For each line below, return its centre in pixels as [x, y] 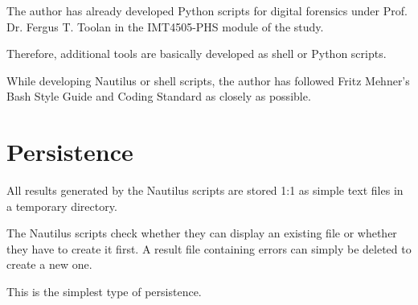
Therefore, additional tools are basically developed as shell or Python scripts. [197, 54]
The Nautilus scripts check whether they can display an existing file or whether [202, 233]
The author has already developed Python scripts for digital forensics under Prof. [207, 10]
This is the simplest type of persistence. [104, 292]
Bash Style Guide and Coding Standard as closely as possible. [159, 96]
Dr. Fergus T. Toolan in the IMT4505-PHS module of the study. [165, 26]
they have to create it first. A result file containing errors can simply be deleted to [209, 248]
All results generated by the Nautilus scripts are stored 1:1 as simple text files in [205, 190]
